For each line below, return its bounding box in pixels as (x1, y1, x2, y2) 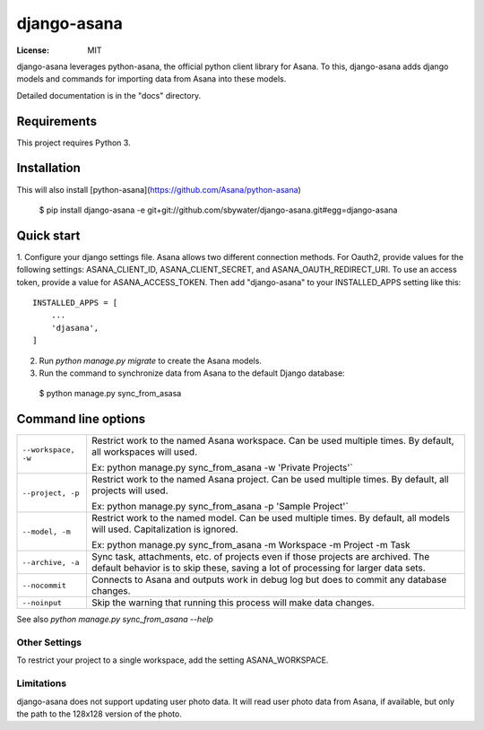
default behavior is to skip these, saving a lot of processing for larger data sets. (91, 561, 426, 574)
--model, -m (22, 526, 71, 536)
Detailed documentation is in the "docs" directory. (16, 90, 202, 100)
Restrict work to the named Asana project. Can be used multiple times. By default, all (91, 474, 449, 486)
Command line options (16, 412, 146, 427)
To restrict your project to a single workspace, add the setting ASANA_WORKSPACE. (16, 655, 329, 665)
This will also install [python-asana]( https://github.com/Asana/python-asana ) (16, 184, 302, 195)
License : (16, 45, 49, 56)
